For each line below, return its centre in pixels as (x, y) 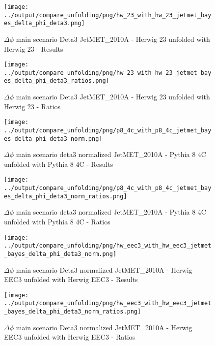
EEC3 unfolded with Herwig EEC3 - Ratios (70, 337)
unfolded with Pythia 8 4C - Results (59, 164)
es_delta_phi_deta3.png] (44, 23)
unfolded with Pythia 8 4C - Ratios (57, 222)
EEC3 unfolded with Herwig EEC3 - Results (71, 279)
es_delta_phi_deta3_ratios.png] (57, 81)
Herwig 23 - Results (34, 48)
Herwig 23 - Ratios (32, 106)
